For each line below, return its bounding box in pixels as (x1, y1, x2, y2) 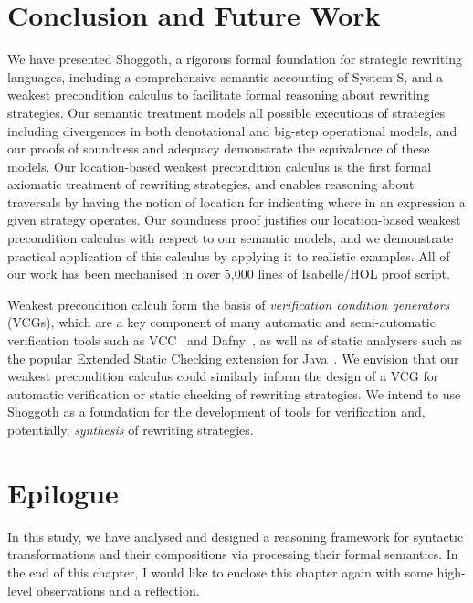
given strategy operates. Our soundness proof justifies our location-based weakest (7, 210, 461, 229)
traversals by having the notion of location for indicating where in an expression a (7, 192, 466, 211)
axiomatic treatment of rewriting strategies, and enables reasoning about (7, 175, 415, 194)
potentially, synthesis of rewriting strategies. (7, 420, 254, 439)
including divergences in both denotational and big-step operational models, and (7, 121, 457, 140)
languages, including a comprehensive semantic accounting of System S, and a (7, 67, 444, 86)
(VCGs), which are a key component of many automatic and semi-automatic (7, 312, 436, 332)
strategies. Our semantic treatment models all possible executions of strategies (7, 102, 446, 122)
